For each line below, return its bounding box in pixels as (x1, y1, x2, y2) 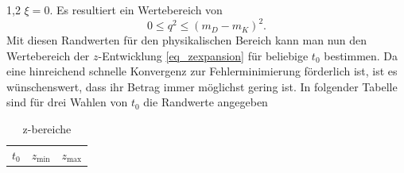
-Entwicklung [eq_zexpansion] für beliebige (98, 47, 309, 63)
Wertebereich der (6, 47, 90, 63)
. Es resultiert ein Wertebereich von (49, 2, 223, 17)
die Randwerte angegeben (143, 94, 268, 110)
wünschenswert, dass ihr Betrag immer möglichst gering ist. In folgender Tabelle (6, 78, 398, 94)
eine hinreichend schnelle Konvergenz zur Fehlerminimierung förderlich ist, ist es (6, 63, 398, 79)
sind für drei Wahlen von (6, 94, 128, 110)
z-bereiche (22, 121, 72, 137)
